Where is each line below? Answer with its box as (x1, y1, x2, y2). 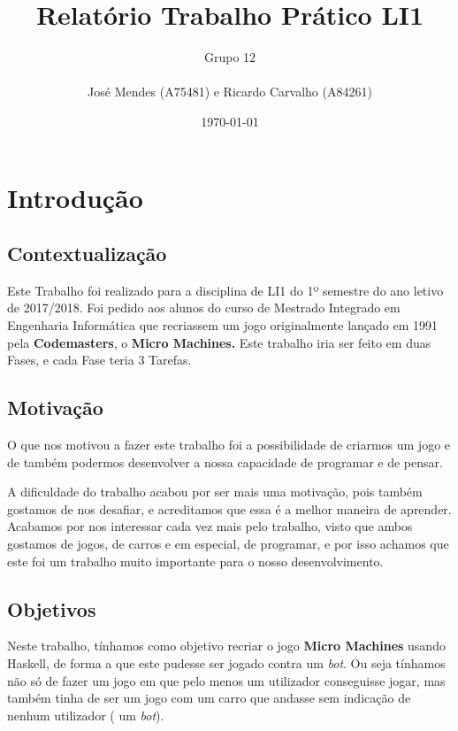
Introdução (7, 179, 143, 215)
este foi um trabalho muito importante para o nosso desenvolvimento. (7, 551, 384, 570)
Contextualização (7, 240, 167, 267)
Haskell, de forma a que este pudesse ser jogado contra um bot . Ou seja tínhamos (7, 654, 446, 673)
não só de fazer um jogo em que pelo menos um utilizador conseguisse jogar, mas (7, 671, 446, 689)
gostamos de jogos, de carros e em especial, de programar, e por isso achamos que (7, 535, 449, 553)
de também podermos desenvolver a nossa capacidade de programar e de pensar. (7, 452, 443, 471)
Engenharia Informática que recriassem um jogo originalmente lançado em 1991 (7, 316, 439, 335)
